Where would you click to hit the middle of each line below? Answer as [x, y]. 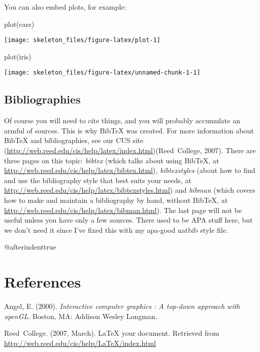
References [43, 282]
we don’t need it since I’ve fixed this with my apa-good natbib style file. [116, 230]
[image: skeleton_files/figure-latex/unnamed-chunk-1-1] [102, 73]
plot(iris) [18, 56]
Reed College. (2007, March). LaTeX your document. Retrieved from [112, 333]
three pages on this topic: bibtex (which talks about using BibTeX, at [112, 160]
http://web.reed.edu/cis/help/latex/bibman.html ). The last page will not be [123, 210]
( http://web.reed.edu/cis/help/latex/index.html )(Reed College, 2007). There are [130, 150]
